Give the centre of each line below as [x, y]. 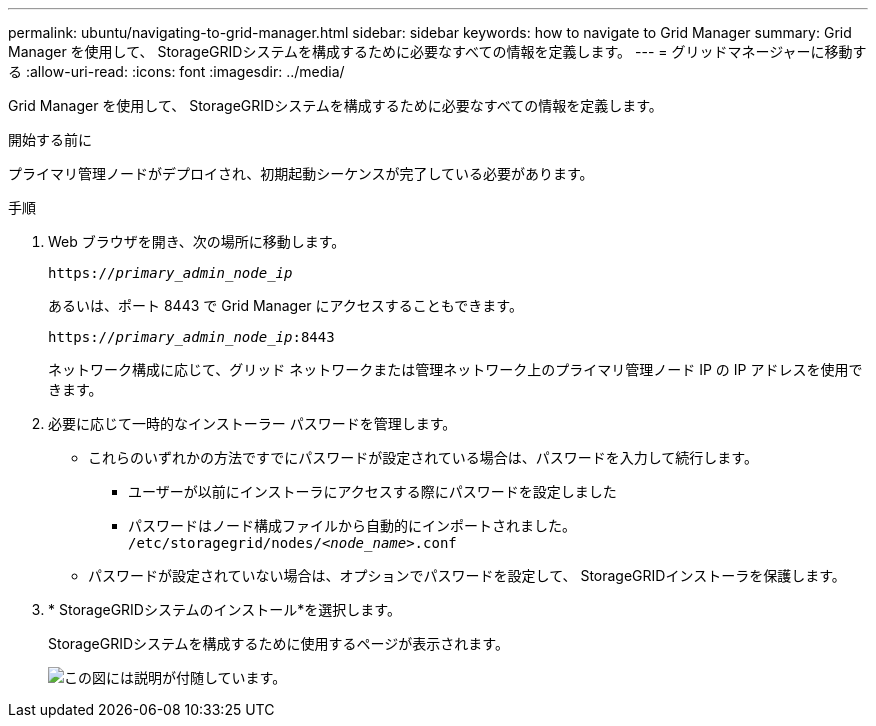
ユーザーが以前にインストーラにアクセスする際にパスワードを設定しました [372, 491]
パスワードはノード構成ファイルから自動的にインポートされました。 [352, 525]
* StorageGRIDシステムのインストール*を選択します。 [224, 609]
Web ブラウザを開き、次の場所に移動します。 [197, 241]
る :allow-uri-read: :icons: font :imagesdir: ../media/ [176, 71]
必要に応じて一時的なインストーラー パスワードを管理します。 [252, 423]
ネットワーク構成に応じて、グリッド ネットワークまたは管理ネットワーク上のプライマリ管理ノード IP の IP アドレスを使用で [455, 369]
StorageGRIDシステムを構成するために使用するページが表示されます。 [278, 643]
